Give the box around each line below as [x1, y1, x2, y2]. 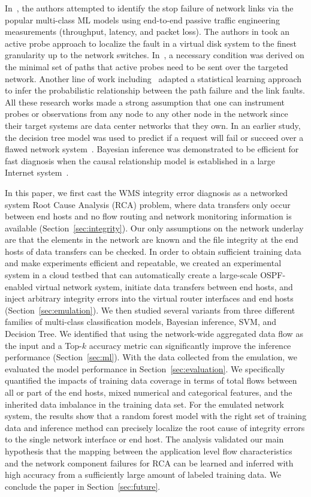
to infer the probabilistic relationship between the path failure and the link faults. [5, 84, 305, 97]
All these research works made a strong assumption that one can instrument [5, 95, 285, 108]
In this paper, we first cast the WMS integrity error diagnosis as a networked [5, 186, 288, 198]
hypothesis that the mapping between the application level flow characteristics [5, 444, 292, 457]
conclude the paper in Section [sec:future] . [5, 480, 161, 492]
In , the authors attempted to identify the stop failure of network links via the [5, 2, 294, 14]
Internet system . [5, 166, 69, 179]
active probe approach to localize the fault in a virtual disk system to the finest [5, 37, 297, 49]
